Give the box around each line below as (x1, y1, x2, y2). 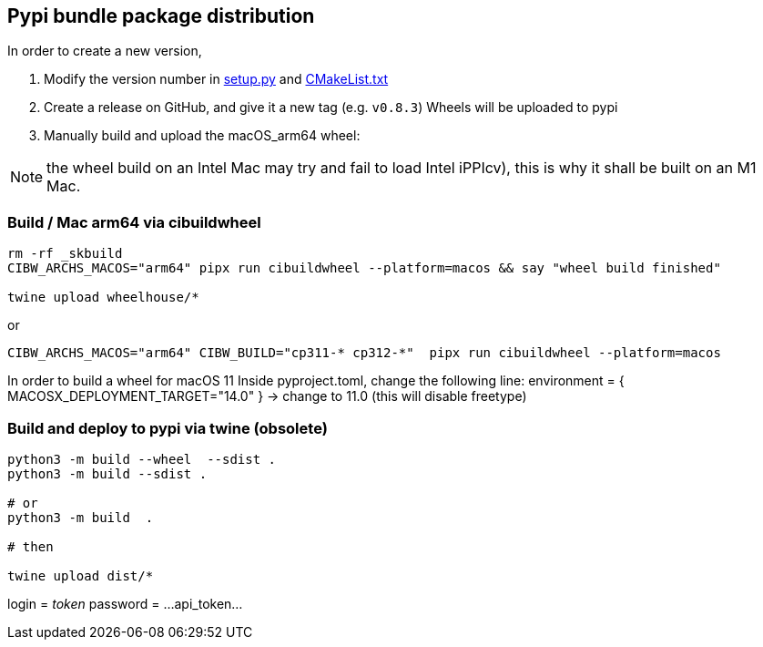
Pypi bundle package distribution (7, 5, 315, 27)
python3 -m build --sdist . (7, 466, 208, 481)
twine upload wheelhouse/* (7, 290, 199, 305)
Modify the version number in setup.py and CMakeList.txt (44, 71, 389, 87)
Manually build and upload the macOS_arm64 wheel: (44, 128, 361, 144)
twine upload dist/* (7, 568, 154, 583)
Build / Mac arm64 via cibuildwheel (7, 212, 261, 231)
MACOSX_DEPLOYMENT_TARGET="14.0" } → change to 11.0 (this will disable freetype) (7, 388, 527, 405)
